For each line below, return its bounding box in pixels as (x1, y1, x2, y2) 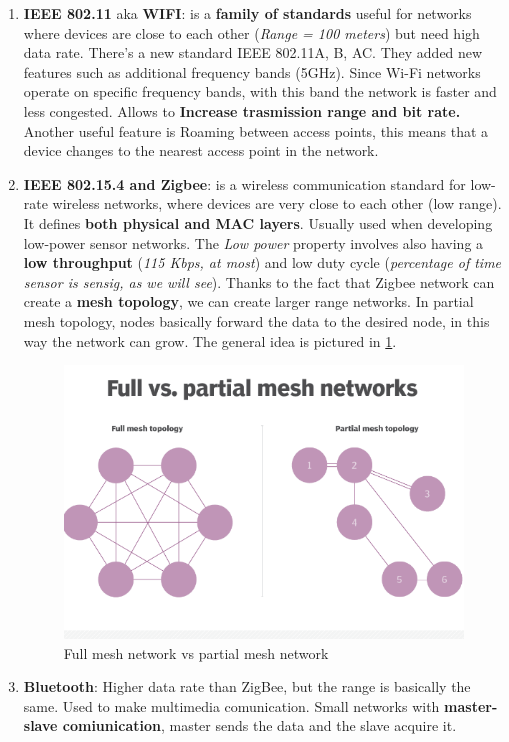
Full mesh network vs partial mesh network (63, 642, 329, 663)
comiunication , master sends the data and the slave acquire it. (62, 715, 457, 736)
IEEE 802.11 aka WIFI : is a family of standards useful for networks (23, 3, 472, 23)
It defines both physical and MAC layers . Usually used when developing (23, 212, 493, 233)
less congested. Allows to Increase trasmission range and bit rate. (23, 100, 461, 121)
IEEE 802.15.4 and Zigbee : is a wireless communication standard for (23, 173, 466, 194)
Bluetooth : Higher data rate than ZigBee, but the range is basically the (23, 676, 471, 697)
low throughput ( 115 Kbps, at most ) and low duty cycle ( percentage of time (23, 252, 502, 273)
